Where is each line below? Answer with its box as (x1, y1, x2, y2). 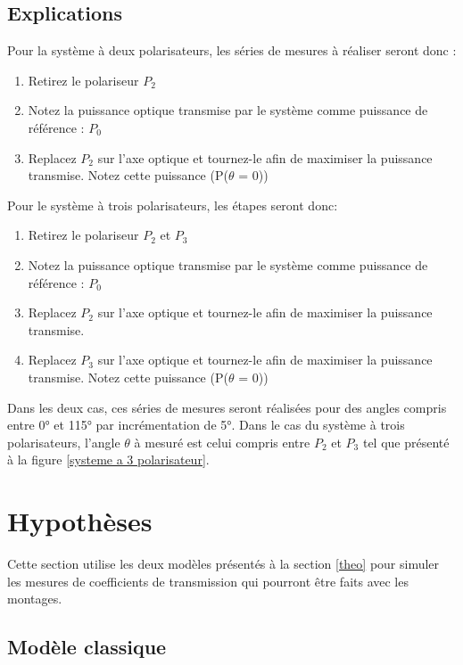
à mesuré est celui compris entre (134, 432, 310, 451)
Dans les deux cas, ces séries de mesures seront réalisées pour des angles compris (7, 398, 447, 416)
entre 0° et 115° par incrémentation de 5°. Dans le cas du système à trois (7, 415, 405, 434)
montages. (7, 589, 62, 608)
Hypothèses (7, 503, 153, 539)
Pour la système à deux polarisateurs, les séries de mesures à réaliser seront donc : (7, 41, 457, 60)
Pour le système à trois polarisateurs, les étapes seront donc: (7, 195, 338, 214)
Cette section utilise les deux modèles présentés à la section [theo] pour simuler (7, 554, 440, 573)
